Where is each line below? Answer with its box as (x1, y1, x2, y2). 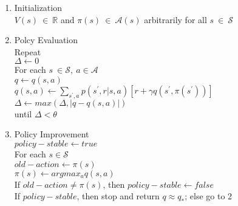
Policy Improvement (14, 128, 89, 140)
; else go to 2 (185, 190, 233, 202)
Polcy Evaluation (14, 33, 78, 46)
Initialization (14, 1, 62, 13)
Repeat (14, 45, 41, 58)
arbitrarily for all (144, 13, 207, 26)
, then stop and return (76, 190, 160, 202)
